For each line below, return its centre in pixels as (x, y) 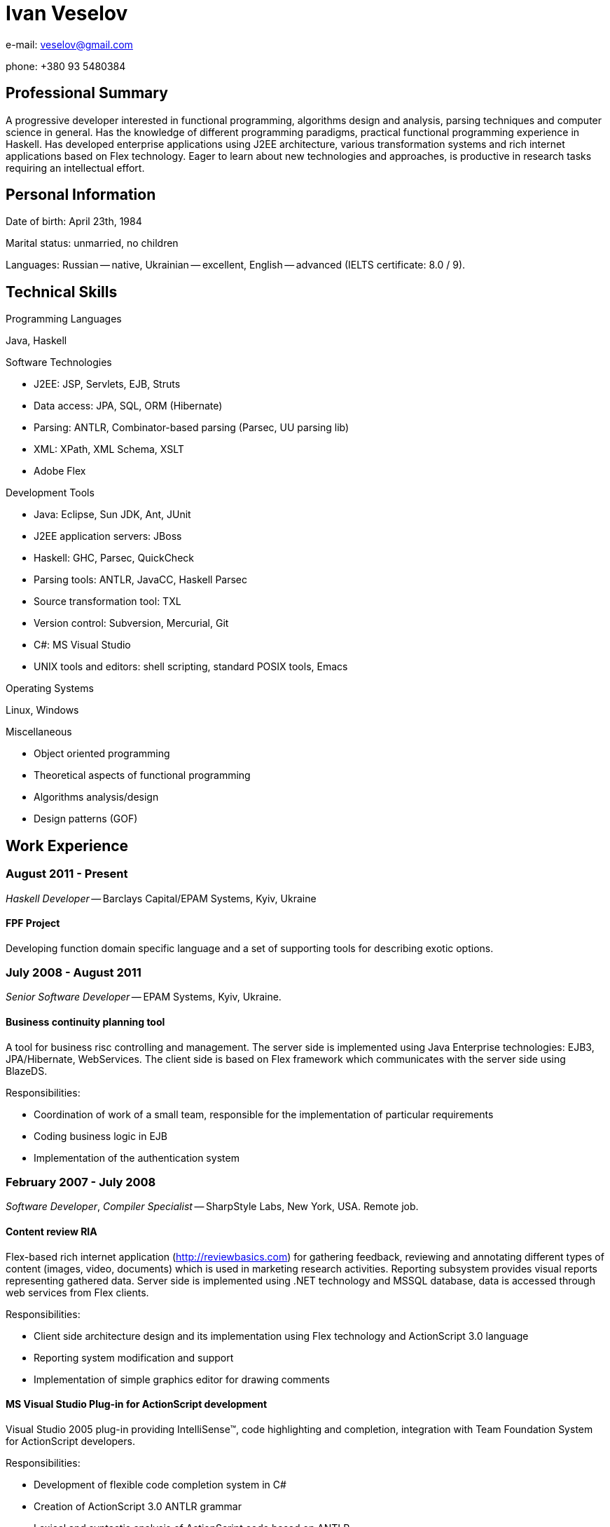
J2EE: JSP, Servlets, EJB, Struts (107, 384)
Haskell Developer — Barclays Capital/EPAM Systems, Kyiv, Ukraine (161, 898)
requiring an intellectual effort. (75, 168)
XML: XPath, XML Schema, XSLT (109, 449)
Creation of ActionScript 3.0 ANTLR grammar (138, 1506)
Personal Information (81, 195)
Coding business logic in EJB (101, 1136)
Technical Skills (62, 292)
